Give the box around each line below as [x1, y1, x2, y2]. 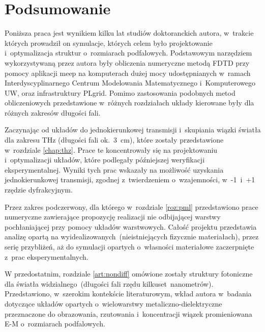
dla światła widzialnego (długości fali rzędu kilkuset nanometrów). [5, 278, 214, 289]
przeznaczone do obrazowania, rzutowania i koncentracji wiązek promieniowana [5, 308, 252, 319]
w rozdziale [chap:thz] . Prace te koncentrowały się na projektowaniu [5, 144, 218, 155]
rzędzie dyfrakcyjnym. [5, 184, 73, 195]
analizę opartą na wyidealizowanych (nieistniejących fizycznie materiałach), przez [5, 231, 259, 242]
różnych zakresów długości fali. [5, 107, 101, 118]
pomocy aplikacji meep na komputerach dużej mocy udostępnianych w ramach [5, 67, 251, 78]
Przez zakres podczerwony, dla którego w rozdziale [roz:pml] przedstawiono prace [5, 201, 258, 212]
